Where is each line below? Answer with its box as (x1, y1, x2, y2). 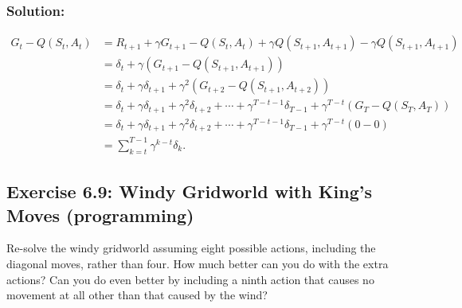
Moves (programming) (6, 202, 194, 227)
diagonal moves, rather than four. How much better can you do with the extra (6, 255, 389, 271)
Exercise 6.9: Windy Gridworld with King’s (6, 179, 372, 204)
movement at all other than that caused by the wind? (6, 287, 268, 303)
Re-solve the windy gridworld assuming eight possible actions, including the (6, 240, 376, 256)
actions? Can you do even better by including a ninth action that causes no (6, 271, 374, 287)
